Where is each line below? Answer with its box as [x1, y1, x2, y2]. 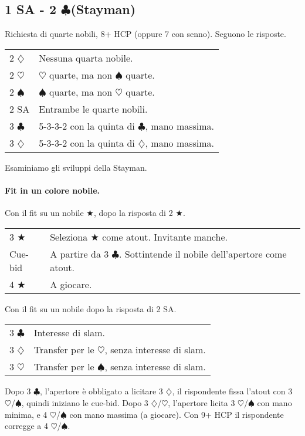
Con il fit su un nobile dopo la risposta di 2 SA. [5, 302, 177, 315]
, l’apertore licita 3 [168, 396, 235, 408]
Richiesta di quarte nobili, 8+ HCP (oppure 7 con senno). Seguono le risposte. [5, 28, 286, 40]
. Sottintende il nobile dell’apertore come [119, 246, 287, 261]
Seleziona [50, 229, 88, 244]
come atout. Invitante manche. [102, 229, 228, 244]
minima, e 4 [5, 408, 48, 420]
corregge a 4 [5, 420, 48, 432]
